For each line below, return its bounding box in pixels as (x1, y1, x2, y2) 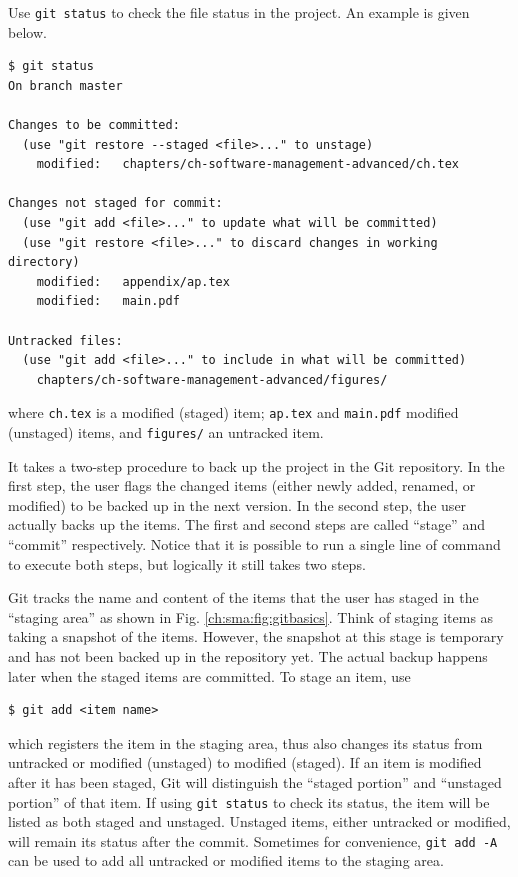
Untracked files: (8, 333, 123, 348)
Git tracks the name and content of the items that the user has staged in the (8, 587, 479, 608)
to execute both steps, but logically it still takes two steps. (8, 553, 366, 574)
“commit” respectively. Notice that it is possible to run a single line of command (8, 534, 501, 555)
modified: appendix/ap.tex (36, 274, 230, 289)
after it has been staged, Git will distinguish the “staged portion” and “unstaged (8, 771, 502, 792)
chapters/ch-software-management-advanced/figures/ (36, 372, 388, 387)
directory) (8, 255, 80, 270)
